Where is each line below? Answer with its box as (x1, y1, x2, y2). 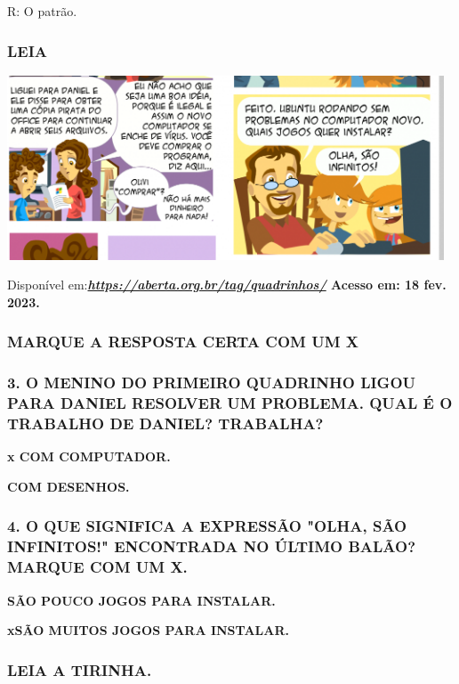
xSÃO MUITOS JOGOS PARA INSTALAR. (7, 621, 289, 639)
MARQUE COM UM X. (7, 556, 188, 578)
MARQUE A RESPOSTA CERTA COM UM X (7, 330, 358, 353)
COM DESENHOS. (7, 476, 130, 495)
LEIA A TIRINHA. (7, 658, 152, 680)
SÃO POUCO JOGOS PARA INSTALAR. (7, 590, 276, 609)
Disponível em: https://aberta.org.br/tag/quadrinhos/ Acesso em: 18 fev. (7, 275, 447, 294)
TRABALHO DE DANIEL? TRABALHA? (7, 412, 324, 435)
